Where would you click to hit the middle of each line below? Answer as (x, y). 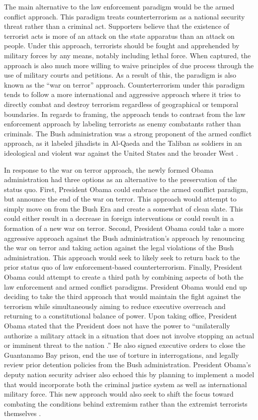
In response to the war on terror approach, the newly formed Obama (109, 169)
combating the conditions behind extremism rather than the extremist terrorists (126, 403)
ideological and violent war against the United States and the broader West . (121, 153)
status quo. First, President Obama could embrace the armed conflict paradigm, (126, 189)
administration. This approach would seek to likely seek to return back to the (122, 257)
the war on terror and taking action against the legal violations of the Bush (119, 248)
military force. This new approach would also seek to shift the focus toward (119, 394)
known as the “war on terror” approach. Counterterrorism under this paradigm (125, 84)
